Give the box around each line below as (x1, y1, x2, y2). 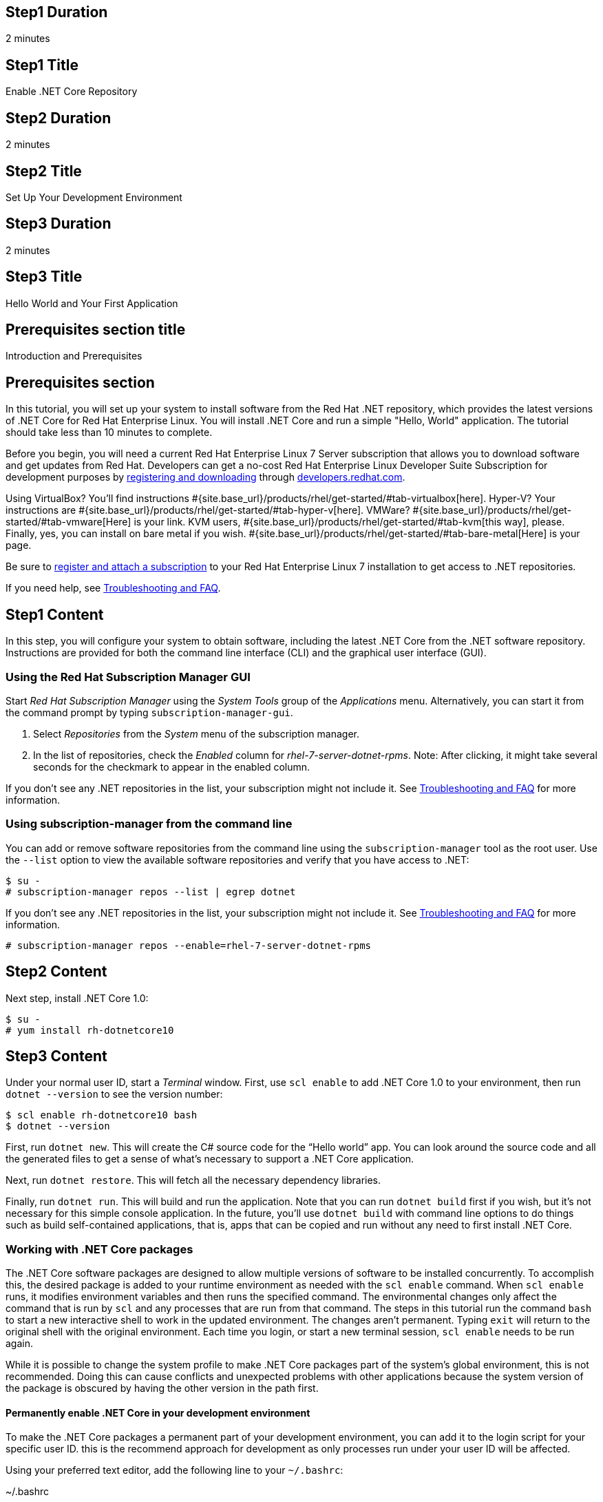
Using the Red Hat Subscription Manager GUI (6, 669, 251, 684)
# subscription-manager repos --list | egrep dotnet (6, 886, 296, 897)
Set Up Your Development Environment (6, 191, 182, 203)
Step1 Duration (6, 3, 108, 21)
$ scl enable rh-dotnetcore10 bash (6, 1109, 198, 1121)
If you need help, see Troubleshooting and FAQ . (6, 582, 221, 594)
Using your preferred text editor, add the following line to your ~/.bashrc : (6, 1464, 343, 1477)
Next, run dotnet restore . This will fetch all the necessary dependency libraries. (6, 1174, 381, 1187)
